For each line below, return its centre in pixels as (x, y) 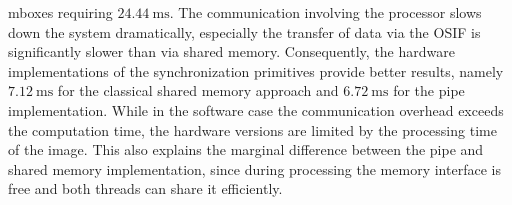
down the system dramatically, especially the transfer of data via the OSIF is (244, 31)
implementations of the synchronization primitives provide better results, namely (256, 70)
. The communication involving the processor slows (325, 12)
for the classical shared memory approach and (198, 90)
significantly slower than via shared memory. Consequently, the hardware (231, 51)
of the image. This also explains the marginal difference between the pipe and (246, 149)
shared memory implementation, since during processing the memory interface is (254, 168)
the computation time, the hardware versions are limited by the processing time (252, 129)
